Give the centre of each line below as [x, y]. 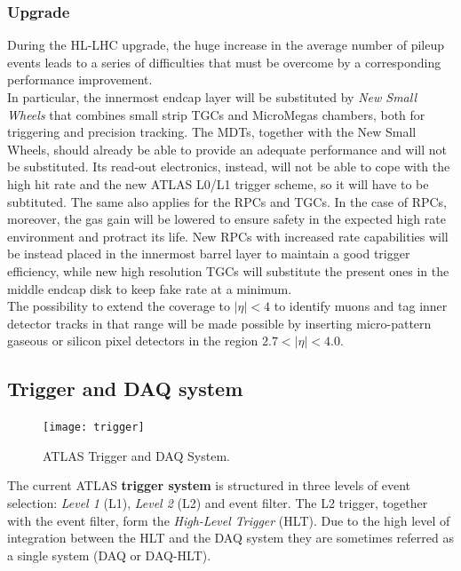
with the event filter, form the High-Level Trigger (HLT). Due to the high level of [229, 520]
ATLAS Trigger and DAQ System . [136, 455]
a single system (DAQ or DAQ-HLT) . [109, 555]
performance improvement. [80, 79]
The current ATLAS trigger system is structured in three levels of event [209, 485]
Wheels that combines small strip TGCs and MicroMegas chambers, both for [216, 114]
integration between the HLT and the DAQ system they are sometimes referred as [230, 538]
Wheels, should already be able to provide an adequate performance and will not [227, 149]
